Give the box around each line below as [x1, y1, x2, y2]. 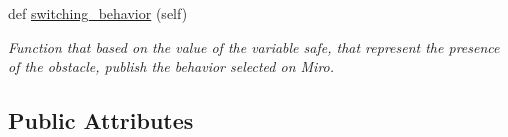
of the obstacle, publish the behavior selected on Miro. [8, 56, 335, 77]
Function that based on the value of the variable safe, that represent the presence [8, 36, 500, 57]
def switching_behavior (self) [8, 3, 188, 23]
